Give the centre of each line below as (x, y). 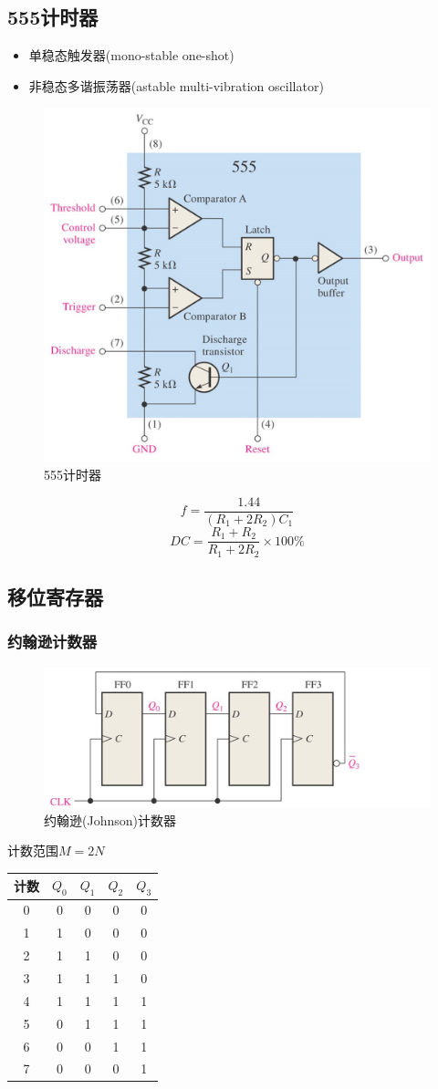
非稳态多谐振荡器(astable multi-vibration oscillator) (176, 85)
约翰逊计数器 (52, 642)
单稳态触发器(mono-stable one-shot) (131, 55)
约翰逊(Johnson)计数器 (110, 819)
